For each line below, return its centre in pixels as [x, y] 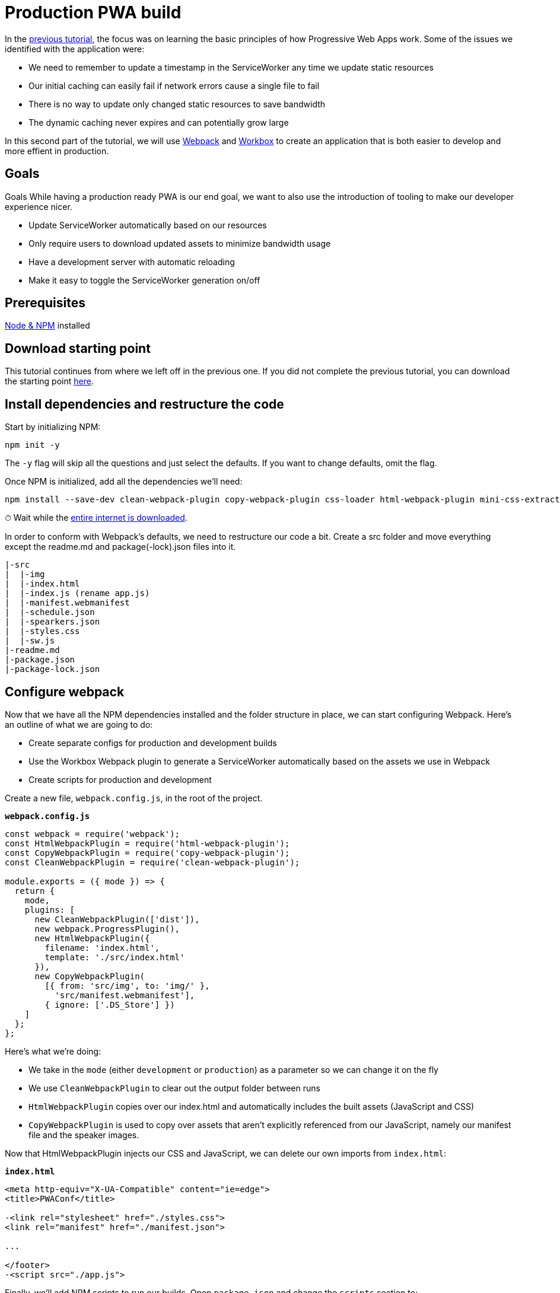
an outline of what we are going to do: [79, 724]
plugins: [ [50, 910]
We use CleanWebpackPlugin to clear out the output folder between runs [174, 1088]
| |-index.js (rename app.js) [77, 593]
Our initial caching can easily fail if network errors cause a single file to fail [174, 85]
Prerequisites [45, 303]
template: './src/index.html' [115, 957]
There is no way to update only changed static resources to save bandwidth [177, 104]
